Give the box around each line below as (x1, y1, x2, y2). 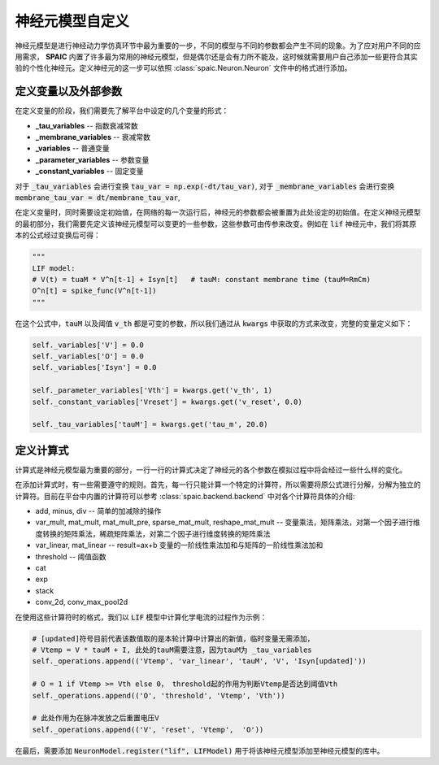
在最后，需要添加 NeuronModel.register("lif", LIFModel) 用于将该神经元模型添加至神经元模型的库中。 (15, 745, 385, 755)
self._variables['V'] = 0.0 (32, 340, 144, 350)
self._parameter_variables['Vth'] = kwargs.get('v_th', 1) (32, 386, 272, 395)
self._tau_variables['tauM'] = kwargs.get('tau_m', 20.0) (32, 419, 268, 429)
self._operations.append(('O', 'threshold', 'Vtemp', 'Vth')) (32, 691, 285, 700)
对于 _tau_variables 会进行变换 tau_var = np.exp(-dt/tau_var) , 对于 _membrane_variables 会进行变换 (15, 181, 395, 191)
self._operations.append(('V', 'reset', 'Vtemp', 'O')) (32, 724, 264, 734)
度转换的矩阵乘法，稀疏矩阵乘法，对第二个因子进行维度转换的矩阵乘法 (35, 528, 271, 538)
